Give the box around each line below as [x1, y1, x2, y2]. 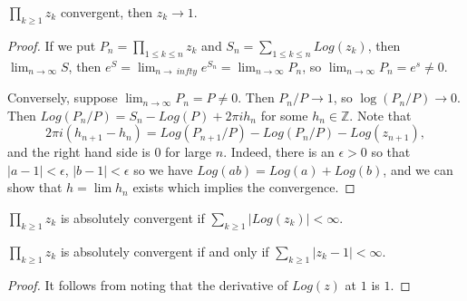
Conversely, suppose [7, 88, 118, 107]
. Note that [349, 105, 412, 124]
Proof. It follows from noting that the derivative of [7, 275, 288, 294]
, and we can [383, 160, 453, 179]
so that [371, 142, 411, 161]
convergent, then [60, 3, 153, 21]
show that [7, 178, 63, 197]
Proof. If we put [7, 35, 96, 54]
